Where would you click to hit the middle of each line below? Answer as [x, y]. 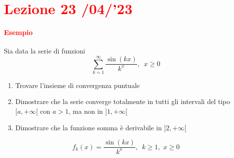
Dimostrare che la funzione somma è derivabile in [89, 127]
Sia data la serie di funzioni [45, 51]
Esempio [18, 32]
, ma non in [86, 111]
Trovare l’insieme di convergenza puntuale [78, 85]
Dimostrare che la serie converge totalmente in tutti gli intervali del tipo [123, 101]
